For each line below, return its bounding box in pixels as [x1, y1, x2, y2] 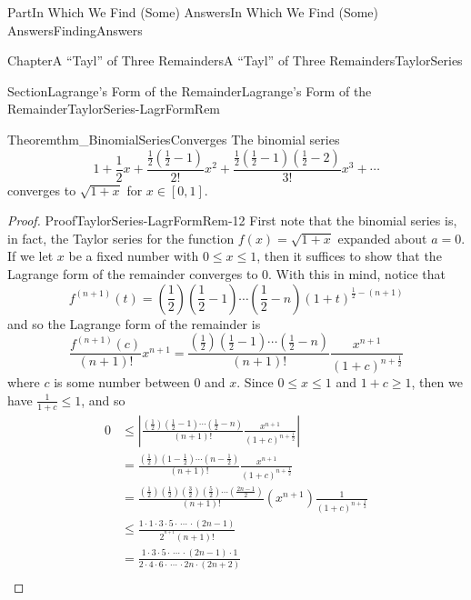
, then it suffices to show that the [256, 246, 442, 265]
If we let [7, 246, 54, 265]
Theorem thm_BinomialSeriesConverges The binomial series [7, 129, 340, 148]
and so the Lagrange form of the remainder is [7, 314, 261, 333]
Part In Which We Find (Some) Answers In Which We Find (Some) [7, 3, 379, 21]
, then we [411, 373, 463, 392]
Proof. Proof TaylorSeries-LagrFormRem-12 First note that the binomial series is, [7, 211, 457, 230]
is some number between [54, 373, 190, 392]
